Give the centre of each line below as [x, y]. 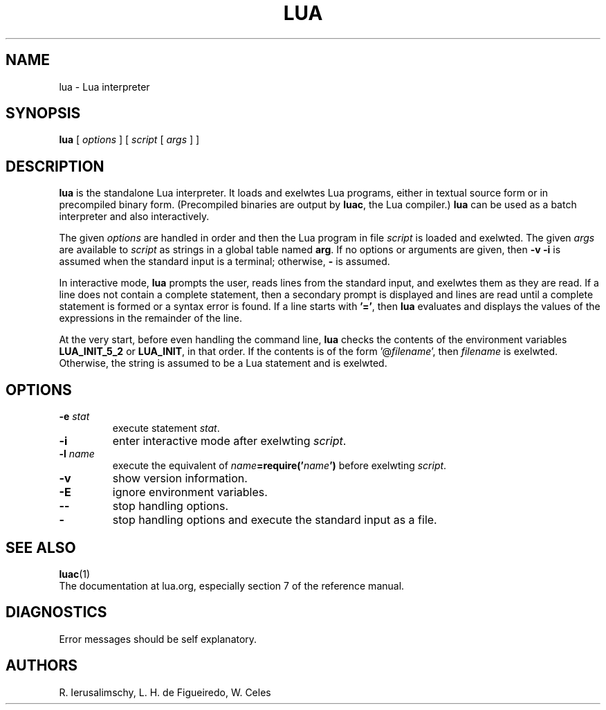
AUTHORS [42, 666]
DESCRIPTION [55, 166]
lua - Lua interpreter [104, 87]
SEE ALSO [41, 547]
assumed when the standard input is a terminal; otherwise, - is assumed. [224, 262]
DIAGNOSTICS [56, 612]
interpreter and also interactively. [134, 217]
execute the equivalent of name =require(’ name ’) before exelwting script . [279, 466]
